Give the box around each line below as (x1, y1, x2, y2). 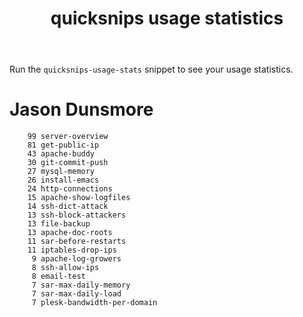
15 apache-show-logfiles (27, 193, 131, 203)
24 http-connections (27, 184, 113, 194)
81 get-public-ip (27, 140, 100, 151)
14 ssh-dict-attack (27, 202, 109, 212)
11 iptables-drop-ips (27, 245, 117, 256)
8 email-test (31, 272, 86, 282)
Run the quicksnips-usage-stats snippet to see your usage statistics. (9, 63, 294, 76)
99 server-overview (27, 132, 109, 142)
